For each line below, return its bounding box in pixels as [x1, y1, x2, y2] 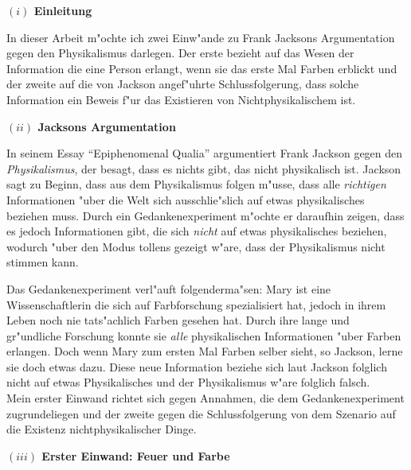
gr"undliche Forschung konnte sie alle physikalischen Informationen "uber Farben [6, 327, 401, 344]
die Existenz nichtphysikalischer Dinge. [6, 421, 197, 437]
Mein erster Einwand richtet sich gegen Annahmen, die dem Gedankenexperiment [6, 390, 405, 406]
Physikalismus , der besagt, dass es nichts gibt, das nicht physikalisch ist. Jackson [6, 160, 401, 177]
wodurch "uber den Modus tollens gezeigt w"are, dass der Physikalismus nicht [6, 238, 386, 254]
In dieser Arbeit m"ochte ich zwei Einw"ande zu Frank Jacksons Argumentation [6, 29, 395, 45]
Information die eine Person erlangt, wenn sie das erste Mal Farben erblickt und [6, 60, 397, 76]
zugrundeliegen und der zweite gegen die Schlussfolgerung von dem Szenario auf [6, 405, 396, 421]
